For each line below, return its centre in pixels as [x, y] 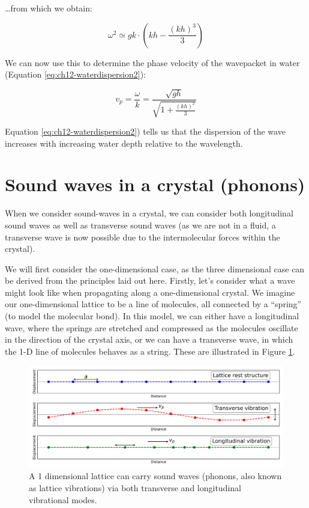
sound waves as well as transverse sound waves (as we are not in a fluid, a [140, 225]
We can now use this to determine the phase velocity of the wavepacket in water [152, 62]
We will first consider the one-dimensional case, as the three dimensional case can [155, 268]
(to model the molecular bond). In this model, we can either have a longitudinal [152, 316]
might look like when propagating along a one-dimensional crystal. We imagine [150, 292]
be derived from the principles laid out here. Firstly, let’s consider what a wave [150, 280]
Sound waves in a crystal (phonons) [155, 184]
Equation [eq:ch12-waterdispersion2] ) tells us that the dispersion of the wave [145, 131]
